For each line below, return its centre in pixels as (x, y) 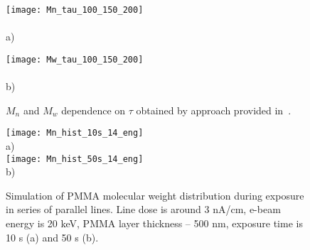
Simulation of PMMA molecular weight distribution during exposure (155, 195)
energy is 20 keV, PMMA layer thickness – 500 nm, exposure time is (154, 223)
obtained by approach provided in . (214, 110)
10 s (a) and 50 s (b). (52, 237)
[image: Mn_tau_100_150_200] (75, 10)
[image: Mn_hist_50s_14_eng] (75, 159)
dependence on (93, 110)
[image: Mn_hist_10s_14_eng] (75, 133)
